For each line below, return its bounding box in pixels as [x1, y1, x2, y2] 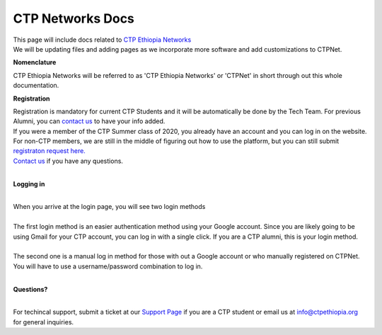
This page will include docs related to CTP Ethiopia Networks [13, 35, 192, 44]
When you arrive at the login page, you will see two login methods [13, 203, 206, 211]
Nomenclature [13, 58, 57, 67]
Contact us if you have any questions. [13, 157, 124, 165]
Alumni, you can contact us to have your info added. [13, 117, 166, 125]
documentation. [13, 81, 59, 90]
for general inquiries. [13, 317, 74, 326]
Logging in [13, 179, 45, 188]
